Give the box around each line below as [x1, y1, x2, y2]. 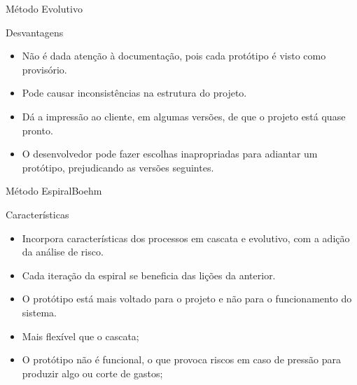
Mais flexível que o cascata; [22, 328, 139, 343]
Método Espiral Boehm [6, 183, 102, 198]
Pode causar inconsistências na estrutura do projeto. [22, 85, 247, 100]
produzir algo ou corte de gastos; [22, 365, 163, 380]
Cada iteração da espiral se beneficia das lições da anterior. [22, 267, 276, 282]
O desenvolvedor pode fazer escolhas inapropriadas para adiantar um [22, 146, 318, 161]
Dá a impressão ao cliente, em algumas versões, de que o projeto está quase [22, 108, 346, 123]
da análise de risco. [22, 244, 104, 259]
